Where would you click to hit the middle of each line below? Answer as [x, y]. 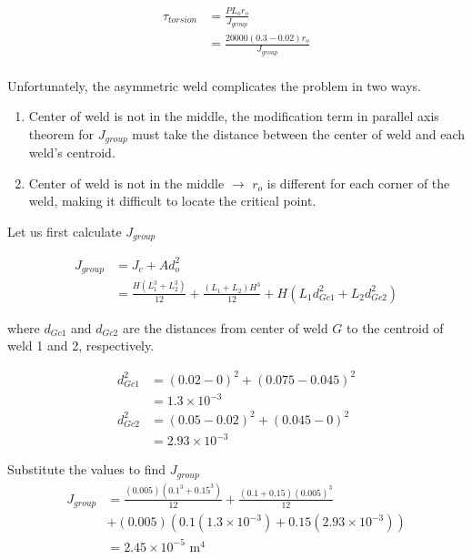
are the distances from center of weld [225, 327]
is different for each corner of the [358, 183]
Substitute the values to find [87, 469]
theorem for [61, 133]
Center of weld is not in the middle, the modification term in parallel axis [234, 116]
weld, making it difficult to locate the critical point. [172, 201]
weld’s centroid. [72, 152]
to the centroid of [395, 327]
